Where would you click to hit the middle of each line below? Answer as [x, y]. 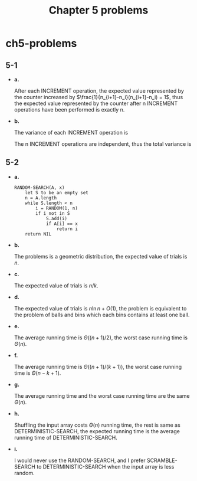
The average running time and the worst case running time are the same [102, 395]
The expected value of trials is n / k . [56, 285]
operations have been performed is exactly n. [69, 109]
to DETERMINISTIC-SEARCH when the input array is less [106, 466]
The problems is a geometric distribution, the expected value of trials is [101, 256]
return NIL [38, 234]
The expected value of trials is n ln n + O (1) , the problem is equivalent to [100, 308]
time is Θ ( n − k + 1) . [37, 373]
